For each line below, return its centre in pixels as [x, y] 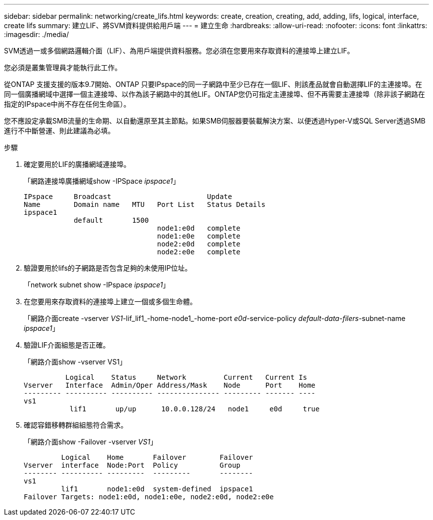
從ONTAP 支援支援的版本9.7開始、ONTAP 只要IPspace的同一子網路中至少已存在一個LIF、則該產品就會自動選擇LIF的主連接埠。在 [213, 84]
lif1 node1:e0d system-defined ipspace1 [157, 489]
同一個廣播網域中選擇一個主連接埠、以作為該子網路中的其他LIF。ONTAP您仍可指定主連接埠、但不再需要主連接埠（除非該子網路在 [215, 94]
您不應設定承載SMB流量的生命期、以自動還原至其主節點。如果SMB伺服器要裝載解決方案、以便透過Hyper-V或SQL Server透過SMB [215, 121]
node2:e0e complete [199, 252]
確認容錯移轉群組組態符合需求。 [76, 425]
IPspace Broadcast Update [128, 197]
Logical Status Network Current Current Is [186, 377]
